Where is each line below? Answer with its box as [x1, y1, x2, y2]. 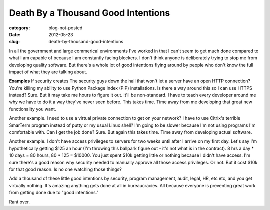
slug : [9, 39, 20, 45]
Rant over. [9, 199, 30, 205]
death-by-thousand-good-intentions [48, 39, 124, 45]
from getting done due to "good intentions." [9, 190, 99, 196]
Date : [9, 31, 21, 37]
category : [9, 25, 30, 31]
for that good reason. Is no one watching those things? [9, 166, 122, 172]
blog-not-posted [48, 25, 83, 31]
